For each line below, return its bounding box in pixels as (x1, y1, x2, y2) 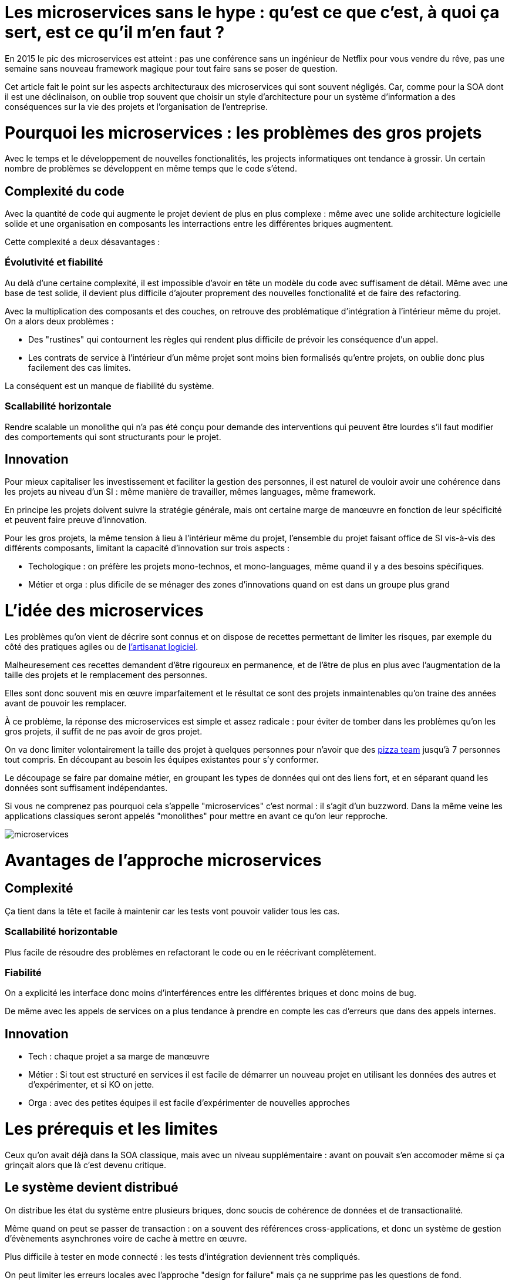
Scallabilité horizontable (5, 925, 118, 938)
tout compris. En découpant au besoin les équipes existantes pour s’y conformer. (5, 754, 319, 764)
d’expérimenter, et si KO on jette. (28, 1079, 154, 1090)
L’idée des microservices (5, 601, 204, 621)
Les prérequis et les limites (5, 1118, 218, 1139)
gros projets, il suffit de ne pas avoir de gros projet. (5, 726, 203, 736)
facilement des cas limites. (28, 362, 131, 373)
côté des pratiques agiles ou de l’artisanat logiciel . (5, 641, 198, 652)
